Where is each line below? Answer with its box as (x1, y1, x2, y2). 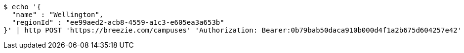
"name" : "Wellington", (11, 11, 104, 18)
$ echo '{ (3, 3, 41, 11)
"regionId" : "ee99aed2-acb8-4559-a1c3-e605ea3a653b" (11, 18, 224, 26)
